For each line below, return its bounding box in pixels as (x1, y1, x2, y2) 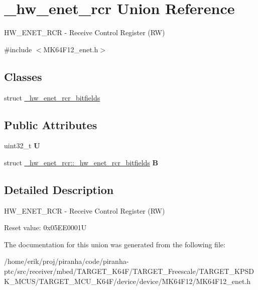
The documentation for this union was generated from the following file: (4, 239, 225, 249)
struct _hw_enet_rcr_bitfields (4, 92, 100, 103)
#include (4, 44, 32, 54)
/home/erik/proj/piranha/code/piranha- (4, 256, 129, 266)
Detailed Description (4, 181, 114, 197)
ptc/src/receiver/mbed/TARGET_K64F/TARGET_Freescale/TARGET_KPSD (4, 266, 254, 276)
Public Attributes (4, 117, 97, 132)
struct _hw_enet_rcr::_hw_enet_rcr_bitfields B (4, 157, 158, 167)
